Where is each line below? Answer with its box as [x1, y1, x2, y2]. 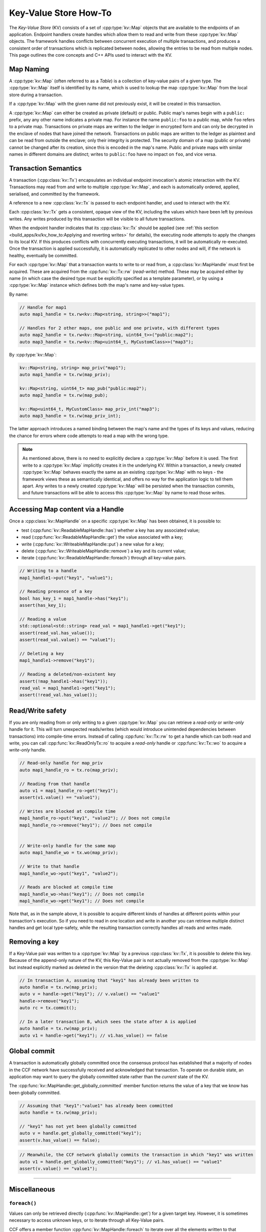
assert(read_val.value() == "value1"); [19, 637, 116, 643]
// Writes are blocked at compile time [19, 809, 116, 814]
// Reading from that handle [19, 781, 90, 787]
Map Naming [9, 65, 49, 73]
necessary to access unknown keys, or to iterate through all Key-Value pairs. [9, 1217, 165, 1223]
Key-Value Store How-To [9, 7, 112, 18]
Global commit [9, 1047, 55, 1056]
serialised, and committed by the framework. [9, 191, 100, 197]
